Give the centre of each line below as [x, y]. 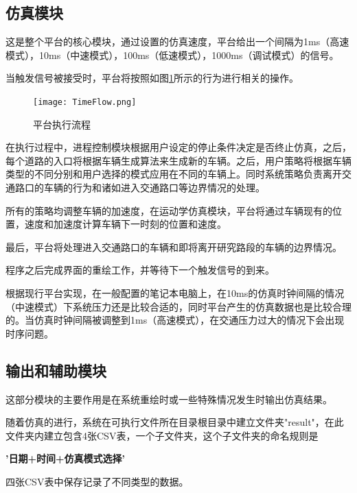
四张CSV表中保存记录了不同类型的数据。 [97, 481]
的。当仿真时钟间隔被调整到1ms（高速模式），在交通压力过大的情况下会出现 [175, 320]
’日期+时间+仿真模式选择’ [65, 458]
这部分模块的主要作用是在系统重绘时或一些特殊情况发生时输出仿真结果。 [169, 399]
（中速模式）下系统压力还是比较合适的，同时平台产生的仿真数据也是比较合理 [178, 306]
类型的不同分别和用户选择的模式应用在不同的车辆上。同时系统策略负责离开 [174, 174]
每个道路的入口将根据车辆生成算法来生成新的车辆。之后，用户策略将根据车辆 [178, 160]
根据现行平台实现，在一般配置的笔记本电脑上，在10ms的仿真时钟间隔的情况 [175, 292]
